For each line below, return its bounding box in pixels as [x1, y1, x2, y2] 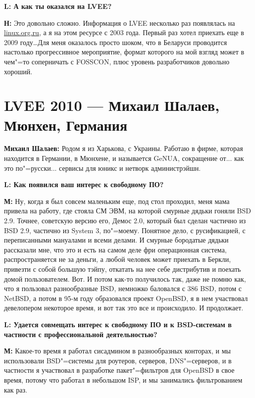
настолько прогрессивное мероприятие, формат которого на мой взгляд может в [4, 47, 245, 57]
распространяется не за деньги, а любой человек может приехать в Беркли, [4, 254, 231, 264]
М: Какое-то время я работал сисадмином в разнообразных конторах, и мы [4, 346, 231, 356]
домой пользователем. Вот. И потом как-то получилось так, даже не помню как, [4, 273, 246, 284]
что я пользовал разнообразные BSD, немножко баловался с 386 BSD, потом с [4, 283, 242, 294]
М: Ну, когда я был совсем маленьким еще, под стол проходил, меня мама [4, 196, 230, 206]
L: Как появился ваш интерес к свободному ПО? [4, 179, 164, 190]
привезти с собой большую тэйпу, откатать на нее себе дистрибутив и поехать [4, 264, 241, 274]
